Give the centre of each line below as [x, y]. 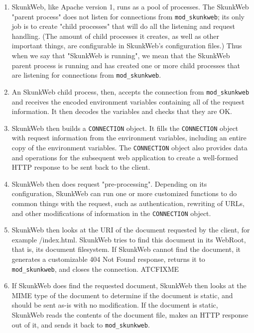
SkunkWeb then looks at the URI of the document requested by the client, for [131, 230]
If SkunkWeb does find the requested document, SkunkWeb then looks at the [129, 285]
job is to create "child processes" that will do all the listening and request [123, 26]
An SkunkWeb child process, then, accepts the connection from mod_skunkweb [130, 91]
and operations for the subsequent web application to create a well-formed [125, 157]
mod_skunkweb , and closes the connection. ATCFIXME [95, 269]
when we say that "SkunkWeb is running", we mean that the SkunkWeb [121, 55]
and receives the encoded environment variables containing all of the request [128, 101]
